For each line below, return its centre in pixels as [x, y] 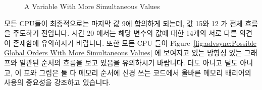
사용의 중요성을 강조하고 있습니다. [58, 82]
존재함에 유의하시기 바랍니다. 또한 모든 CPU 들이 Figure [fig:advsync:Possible [135, 42]
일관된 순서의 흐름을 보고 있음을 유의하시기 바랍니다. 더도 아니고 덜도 [128, 62]
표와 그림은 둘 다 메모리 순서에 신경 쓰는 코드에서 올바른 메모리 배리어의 [137, 72]
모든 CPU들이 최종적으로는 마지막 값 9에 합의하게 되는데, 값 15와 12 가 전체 [123, 23]
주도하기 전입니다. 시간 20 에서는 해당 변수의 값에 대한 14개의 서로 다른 [125, 33]
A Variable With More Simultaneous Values [92, 6]
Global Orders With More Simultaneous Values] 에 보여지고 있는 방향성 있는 [123, 53]
